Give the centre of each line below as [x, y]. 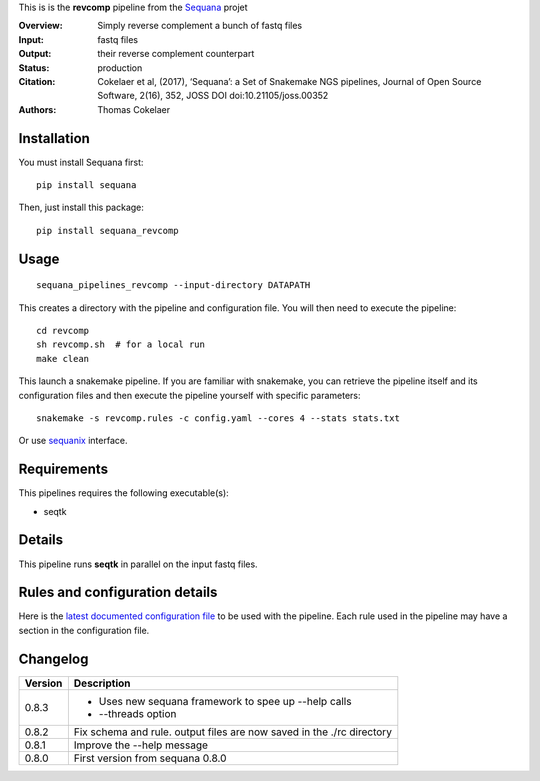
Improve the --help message [141, 745]
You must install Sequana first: [81, 162]
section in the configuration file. [84, 630]
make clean [63, 358]
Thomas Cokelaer [133, 109]
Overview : [41, 26]
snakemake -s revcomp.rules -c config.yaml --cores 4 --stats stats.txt [218, 418]
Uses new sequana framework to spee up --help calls [225, 701]
